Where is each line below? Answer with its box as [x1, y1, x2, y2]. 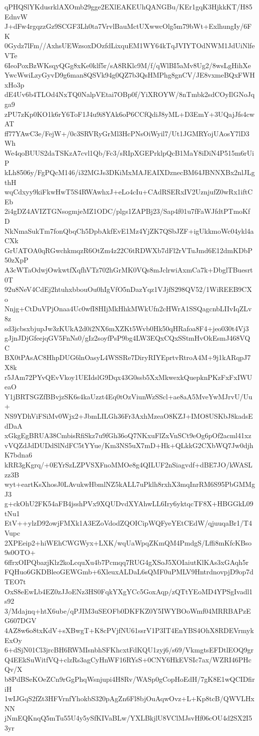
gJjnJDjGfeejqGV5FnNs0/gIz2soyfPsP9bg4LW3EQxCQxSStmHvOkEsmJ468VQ [4, 333, 251, 343]
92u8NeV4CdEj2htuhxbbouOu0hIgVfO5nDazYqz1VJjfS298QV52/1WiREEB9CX [4, 284, 252, 294]
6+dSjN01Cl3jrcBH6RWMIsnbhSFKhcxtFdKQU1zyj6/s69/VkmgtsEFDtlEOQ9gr [4, 644, 254, 655]
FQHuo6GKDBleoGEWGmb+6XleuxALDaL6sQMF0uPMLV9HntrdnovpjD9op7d [4, 566, 254, 577]
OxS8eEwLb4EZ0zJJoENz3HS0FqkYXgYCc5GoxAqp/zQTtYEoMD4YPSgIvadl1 [4, 586, 253, 596]
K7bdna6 [4, 450, 32, 460]
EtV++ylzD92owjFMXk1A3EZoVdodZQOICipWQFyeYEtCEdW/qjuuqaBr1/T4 [4, 518, 252, 528]
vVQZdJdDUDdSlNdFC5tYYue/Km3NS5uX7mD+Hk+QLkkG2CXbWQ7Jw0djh [4, 440, 254, 450]
